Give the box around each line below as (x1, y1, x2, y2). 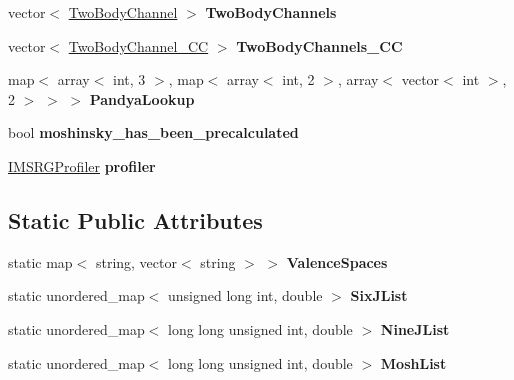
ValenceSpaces (286, 251, 388, 272)
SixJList (350, 285, 408, 306)
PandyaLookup (89, 88, 195, 109)
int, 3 (113, 69, 146, 90)
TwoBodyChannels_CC (236, 35, 403, 56)
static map (8, 251, 73, 272)
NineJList (380, 318, 450, 339)
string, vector (95, 251, 177, 272)
